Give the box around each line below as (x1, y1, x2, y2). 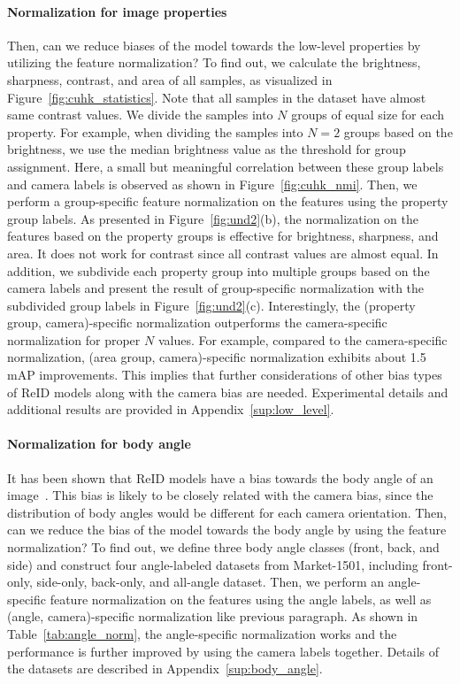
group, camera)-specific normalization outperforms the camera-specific (7, 313, 387, 332)
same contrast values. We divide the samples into (7, 105, 273, 124)
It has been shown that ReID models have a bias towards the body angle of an (7, 468, 433, 487)
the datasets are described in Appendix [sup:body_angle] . (7, 659, 323, 678)
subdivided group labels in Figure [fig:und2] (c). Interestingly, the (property (7, 296, 416, 314)
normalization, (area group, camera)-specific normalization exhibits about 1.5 (7, 348, 426, 366)
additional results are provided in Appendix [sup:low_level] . (7, 400, 334, 419)
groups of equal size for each (291, 105, 445, 124)
